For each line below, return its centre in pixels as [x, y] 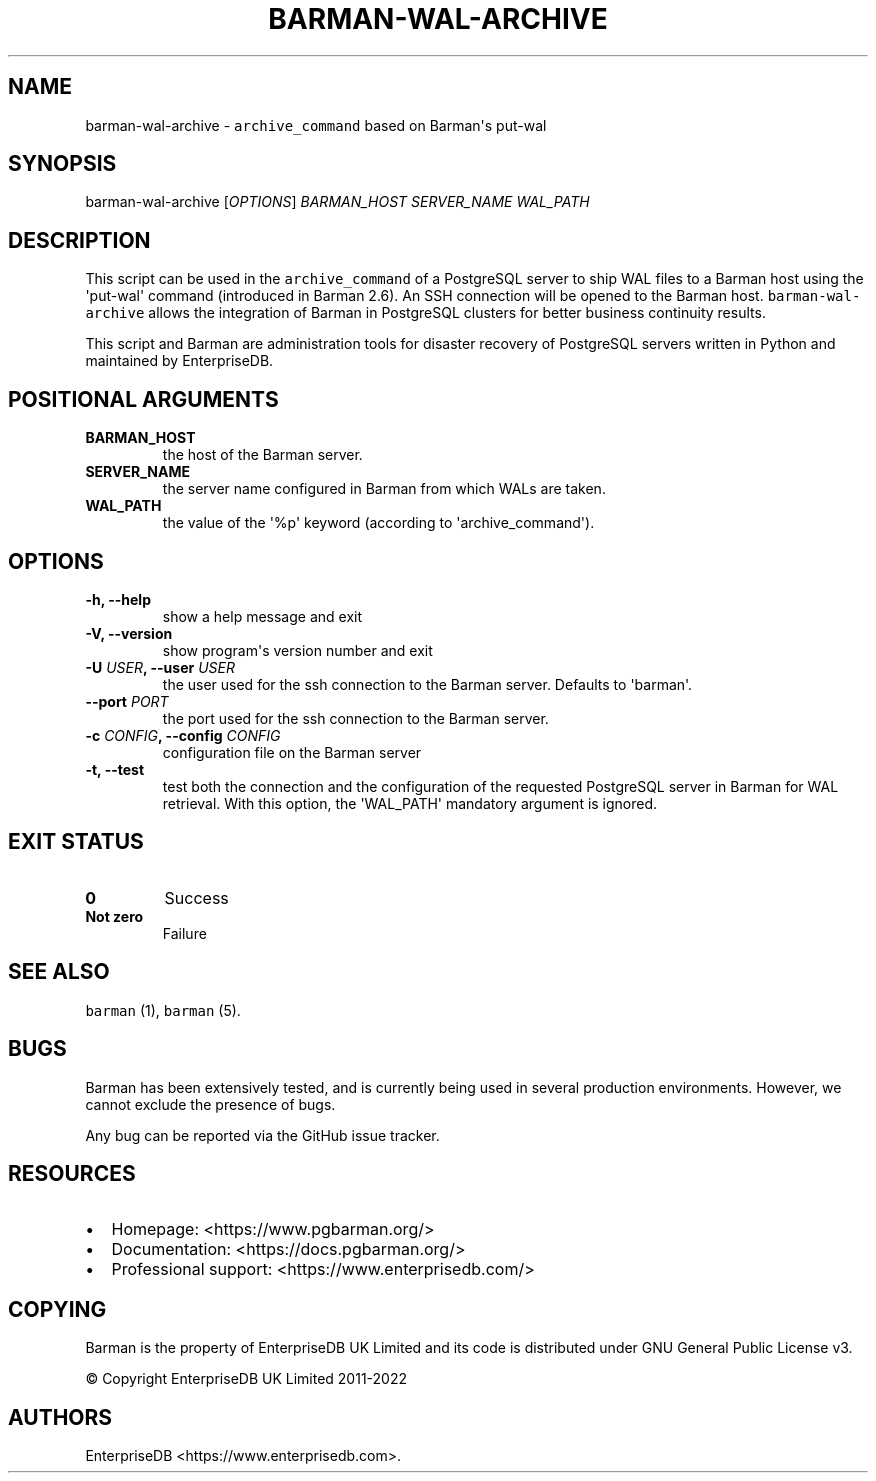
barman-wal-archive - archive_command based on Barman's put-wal [316, 125]
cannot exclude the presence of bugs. [210, 1104]
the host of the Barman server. [262, 455]
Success [196, 897]
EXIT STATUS [76, 842]
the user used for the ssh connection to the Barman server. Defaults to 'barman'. [427, 684]
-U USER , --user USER [160, 667]
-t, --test [115, 769]
